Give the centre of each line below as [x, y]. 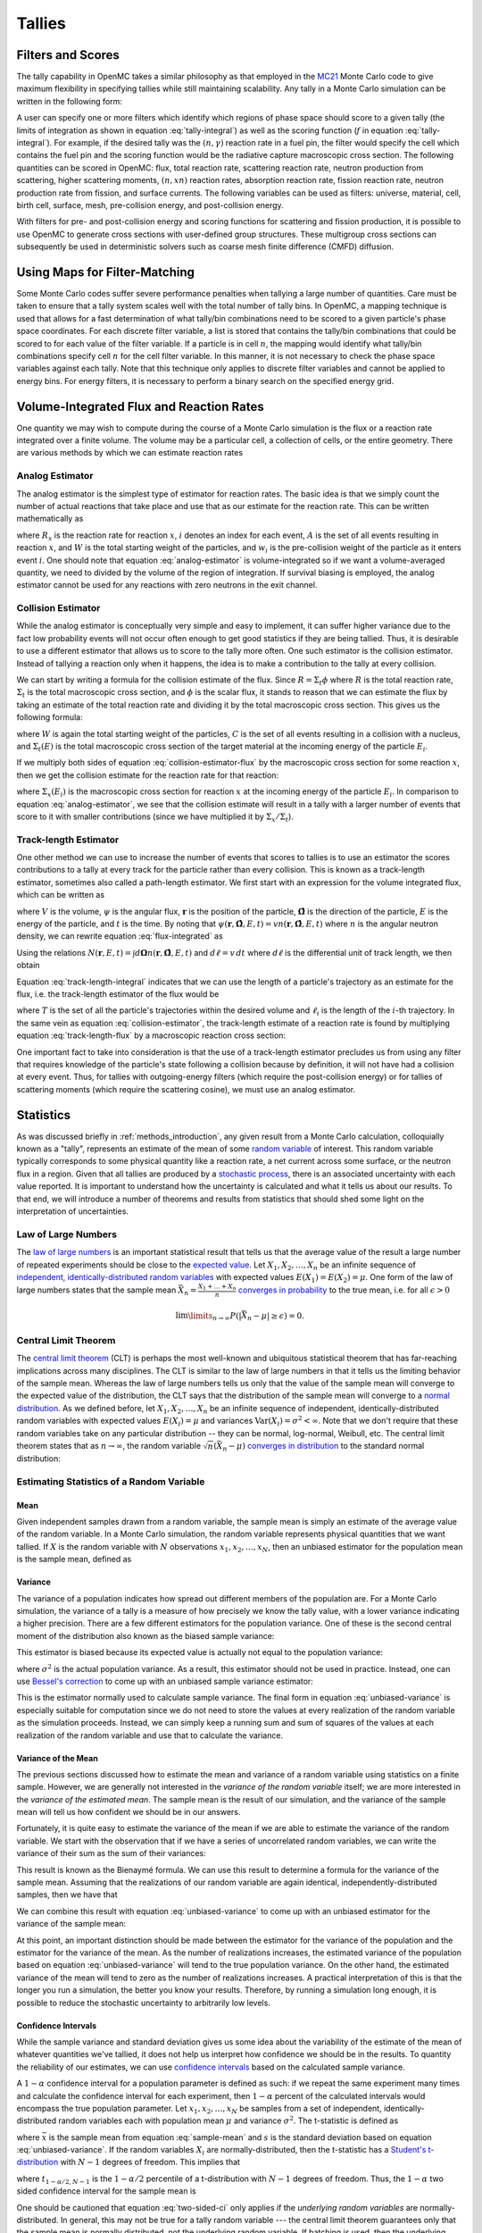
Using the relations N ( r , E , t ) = [74, 952]
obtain [28, 966]
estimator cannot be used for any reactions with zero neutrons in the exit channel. [167, 585]
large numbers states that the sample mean [96, 1290]
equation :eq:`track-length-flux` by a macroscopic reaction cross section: [151, 1035]
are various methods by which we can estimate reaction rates [130, 453]
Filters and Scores [68, 55]
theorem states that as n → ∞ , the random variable [108, 1446]
